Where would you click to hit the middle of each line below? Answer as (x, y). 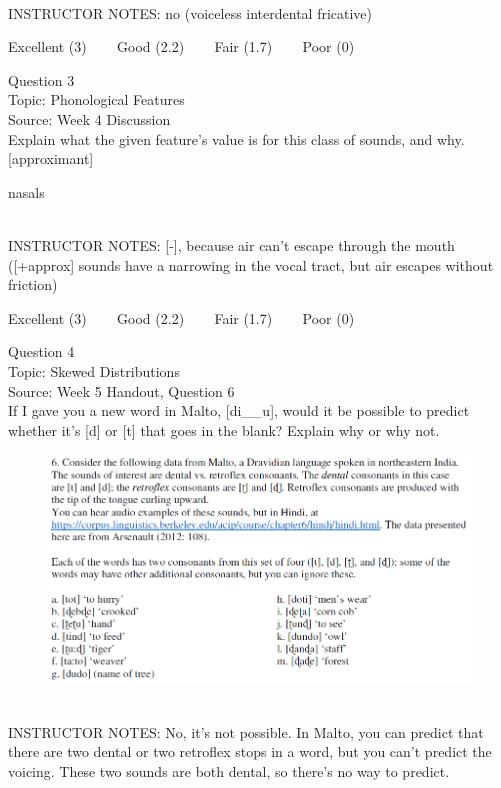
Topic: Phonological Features (96, 99)
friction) (33, 284)
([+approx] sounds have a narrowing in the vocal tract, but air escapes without (251, 264)
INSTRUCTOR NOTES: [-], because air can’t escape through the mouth (231, 244)
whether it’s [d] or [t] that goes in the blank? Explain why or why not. (224, 429)
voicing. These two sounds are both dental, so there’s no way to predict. (229, 770)
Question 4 (41, 351)
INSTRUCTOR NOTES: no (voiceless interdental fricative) (190, 12)
